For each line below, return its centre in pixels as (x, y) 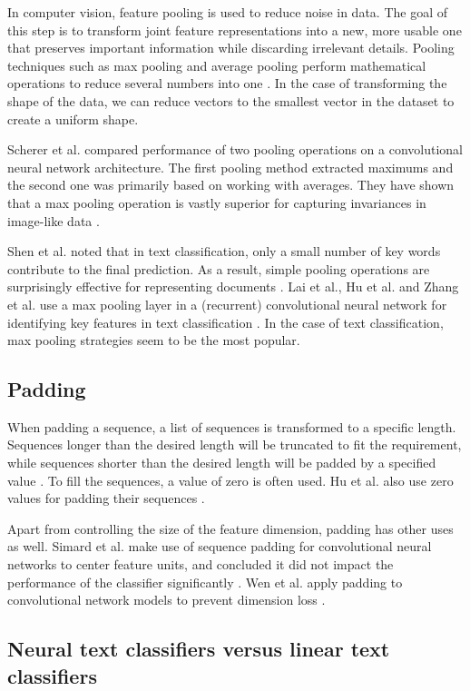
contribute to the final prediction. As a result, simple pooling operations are (219, 268)
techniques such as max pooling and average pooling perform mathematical (217, 65)
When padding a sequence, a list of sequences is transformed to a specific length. (232, 426)
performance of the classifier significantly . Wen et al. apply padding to (205, 582)
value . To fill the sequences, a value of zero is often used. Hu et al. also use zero (230, 480)
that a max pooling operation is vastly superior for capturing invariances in (217, 202)
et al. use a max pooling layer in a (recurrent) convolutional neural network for (227, 304)
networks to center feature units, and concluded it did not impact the (201, 564)
